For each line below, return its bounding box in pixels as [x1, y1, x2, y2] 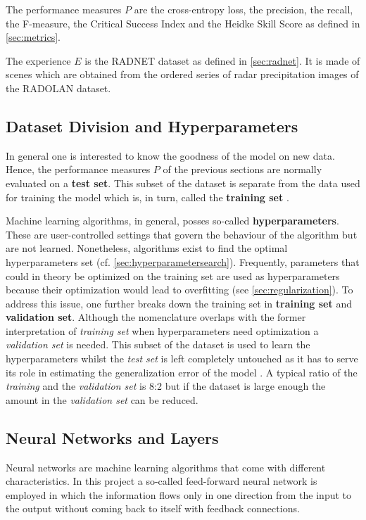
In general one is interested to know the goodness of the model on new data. [6, 148, 335, 163]
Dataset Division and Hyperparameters [6, 115, 298, 137]
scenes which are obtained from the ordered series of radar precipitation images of [6, 67, 359, 82]
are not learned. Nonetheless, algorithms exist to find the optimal [6, 241, 288, 255]
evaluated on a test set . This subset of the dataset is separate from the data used [6, 175, 360, 190]
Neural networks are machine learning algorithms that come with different [6, 459, 326, 474]
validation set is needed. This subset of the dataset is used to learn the [6, 337, 310, 352]
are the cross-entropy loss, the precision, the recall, [134, 2, 353, 16]
